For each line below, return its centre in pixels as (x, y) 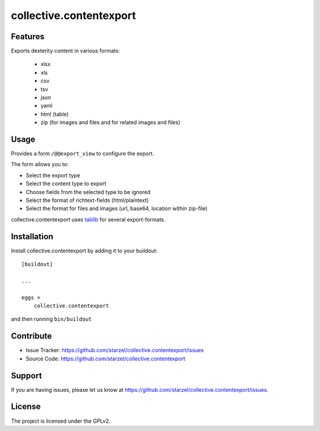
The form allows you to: (40, 164)
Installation (32, 237)
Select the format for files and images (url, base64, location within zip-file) (116, 208)
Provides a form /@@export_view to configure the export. (82, 154)
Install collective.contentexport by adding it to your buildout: (84, 251)
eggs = (31, 297)
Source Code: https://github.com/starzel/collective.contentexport (105, 359)
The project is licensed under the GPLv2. (61, 421)
